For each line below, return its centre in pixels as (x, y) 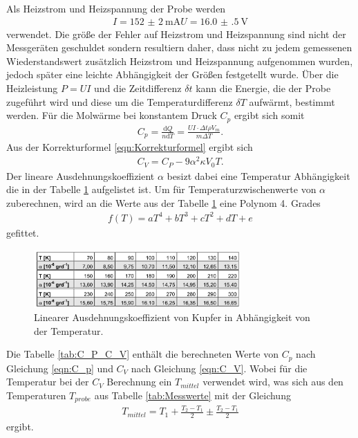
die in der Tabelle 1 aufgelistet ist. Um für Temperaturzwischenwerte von (161, 189)
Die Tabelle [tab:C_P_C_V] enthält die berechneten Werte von (143, 354)
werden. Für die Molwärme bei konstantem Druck (112, 115)
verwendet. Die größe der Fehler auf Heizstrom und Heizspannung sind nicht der (176, 34)
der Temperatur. (69, 330)
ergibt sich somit (269, 115)
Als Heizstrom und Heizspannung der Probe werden (116, 8)
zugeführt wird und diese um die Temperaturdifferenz (120, 101)
